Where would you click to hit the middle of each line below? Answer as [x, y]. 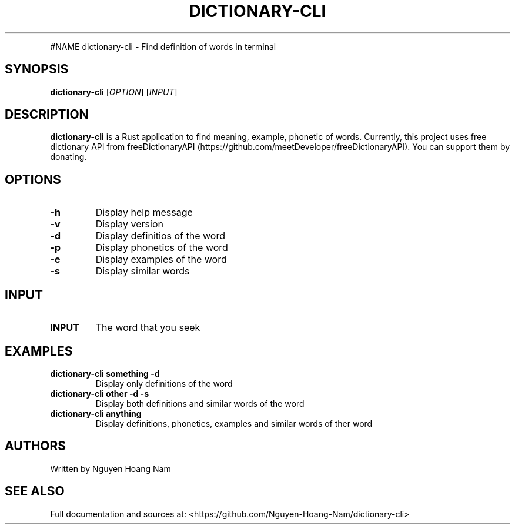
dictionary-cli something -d [105, 373]
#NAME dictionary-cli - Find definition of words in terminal [163, 46]
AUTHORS [36, 446]
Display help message [144, 212]
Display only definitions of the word [164, 383]
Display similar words [143, 271]
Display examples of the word [161, 260]
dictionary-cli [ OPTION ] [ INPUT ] [114, 92]
